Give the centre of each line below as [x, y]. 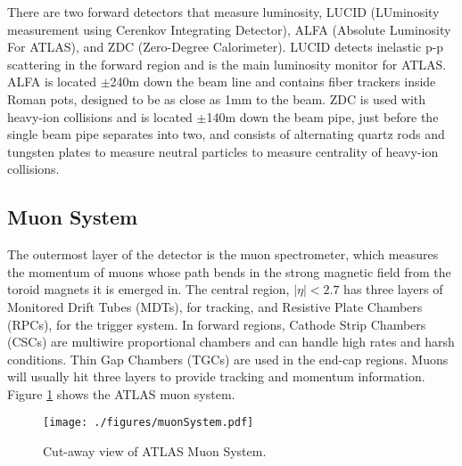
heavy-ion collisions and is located [100, 116]
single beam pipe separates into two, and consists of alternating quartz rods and [226, 134]
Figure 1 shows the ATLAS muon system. [121, 393]
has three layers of [393, 289]
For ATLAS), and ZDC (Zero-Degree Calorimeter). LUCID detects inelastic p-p [226, 47]
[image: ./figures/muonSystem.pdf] [148, 423]
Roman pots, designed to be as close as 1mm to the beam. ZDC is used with [217, 98]
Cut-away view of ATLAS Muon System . [155, 451]
